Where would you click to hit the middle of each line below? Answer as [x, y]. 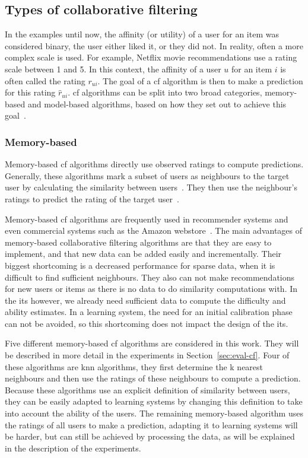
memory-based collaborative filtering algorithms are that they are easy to [138, 242]
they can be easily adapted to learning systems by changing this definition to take [154, 401]
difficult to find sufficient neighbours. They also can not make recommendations [150, 277]
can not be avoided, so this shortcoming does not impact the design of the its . [147, 323]
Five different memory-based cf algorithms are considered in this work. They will [152, 343]
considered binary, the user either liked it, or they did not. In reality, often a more [154, 45]
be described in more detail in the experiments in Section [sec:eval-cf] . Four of [147, 355]
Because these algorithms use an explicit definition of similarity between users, [147, 389]
